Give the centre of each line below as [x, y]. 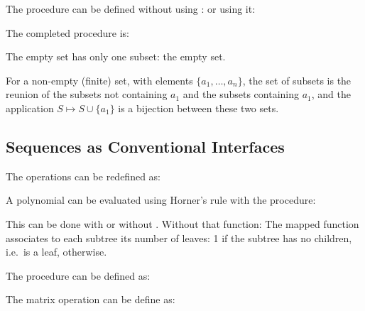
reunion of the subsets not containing [87, 94]
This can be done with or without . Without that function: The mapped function [182, 223]
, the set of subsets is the [297, 80]
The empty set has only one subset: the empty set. [116, 56]
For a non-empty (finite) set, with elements [99, 80]
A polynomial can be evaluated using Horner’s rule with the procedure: [161, 200]
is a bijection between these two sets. [198, 108]
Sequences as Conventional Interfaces [145, 146]
